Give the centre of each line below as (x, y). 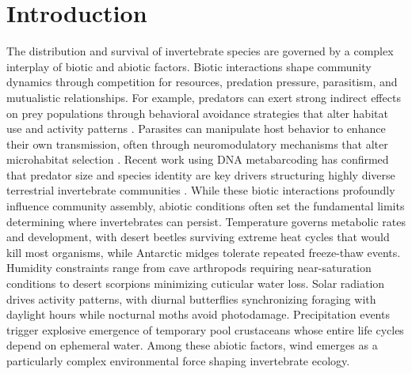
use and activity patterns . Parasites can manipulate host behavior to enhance (196, 128)
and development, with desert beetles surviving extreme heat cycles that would (198, 237)
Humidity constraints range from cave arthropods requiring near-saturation (189, 268)
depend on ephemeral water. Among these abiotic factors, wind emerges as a (192, 345)
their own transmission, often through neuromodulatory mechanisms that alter (197, 144)
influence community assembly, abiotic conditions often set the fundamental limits (206, 206)
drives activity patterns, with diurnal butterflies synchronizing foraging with (191, 298)
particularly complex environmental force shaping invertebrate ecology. (178, 361)
